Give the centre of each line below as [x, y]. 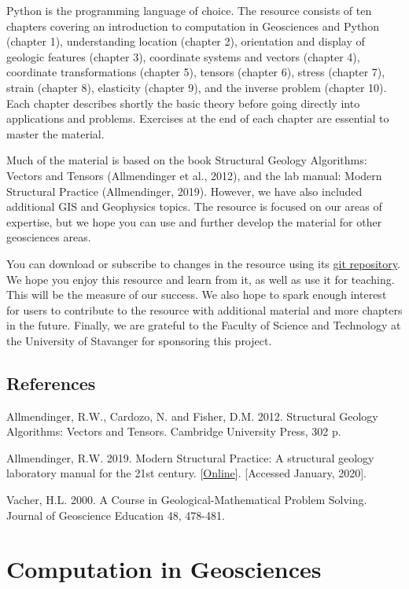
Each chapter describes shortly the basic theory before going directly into [183, 103]
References [51, 383]
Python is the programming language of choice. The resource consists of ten [189, 10]
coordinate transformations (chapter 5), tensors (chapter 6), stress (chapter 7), [196, 72]
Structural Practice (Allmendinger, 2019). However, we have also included [184, 191]
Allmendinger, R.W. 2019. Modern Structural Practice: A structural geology [190, 457]
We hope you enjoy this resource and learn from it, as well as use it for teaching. [201, 279]
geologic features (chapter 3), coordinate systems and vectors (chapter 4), [183, 56]
